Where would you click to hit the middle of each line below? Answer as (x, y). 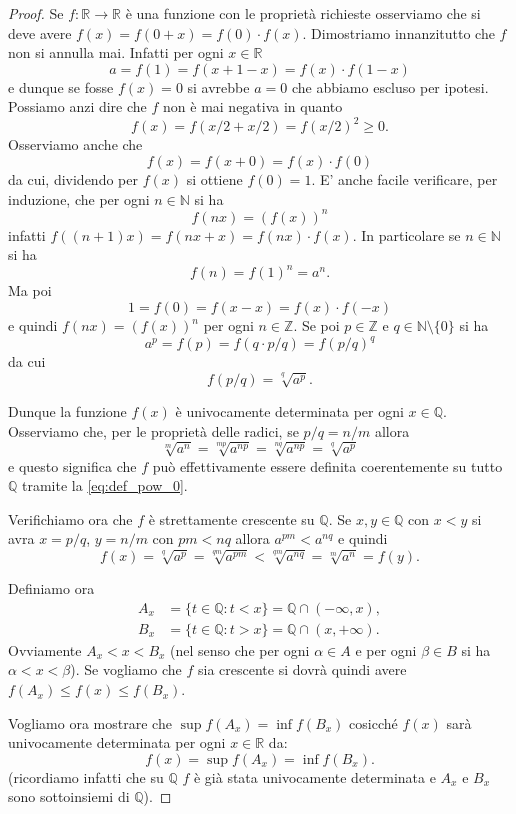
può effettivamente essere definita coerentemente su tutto (327, 465)
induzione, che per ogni (79, 198)
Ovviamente (45, 649)
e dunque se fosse (61, 86)
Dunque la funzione (67, 410)
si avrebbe (218, 86)
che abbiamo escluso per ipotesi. (390, 86)
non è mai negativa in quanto (253, 106)
